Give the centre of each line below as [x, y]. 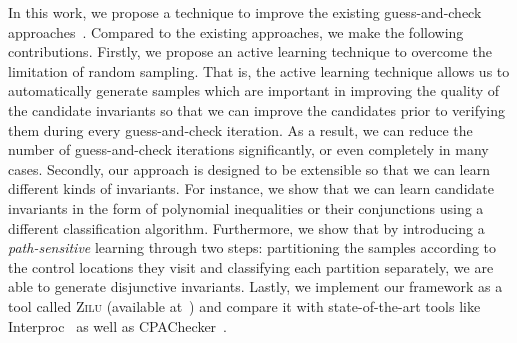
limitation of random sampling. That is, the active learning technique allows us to [259, 70]
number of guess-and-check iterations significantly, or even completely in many [248, 149]
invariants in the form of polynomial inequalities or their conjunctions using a [246, 207]
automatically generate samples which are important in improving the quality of [254, 90]
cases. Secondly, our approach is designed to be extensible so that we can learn [249, 168]
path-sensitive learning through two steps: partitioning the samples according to [252, 247]
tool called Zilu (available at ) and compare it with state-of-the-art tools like [244, 305]
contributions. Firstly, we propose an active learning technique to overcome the [250, 51]
